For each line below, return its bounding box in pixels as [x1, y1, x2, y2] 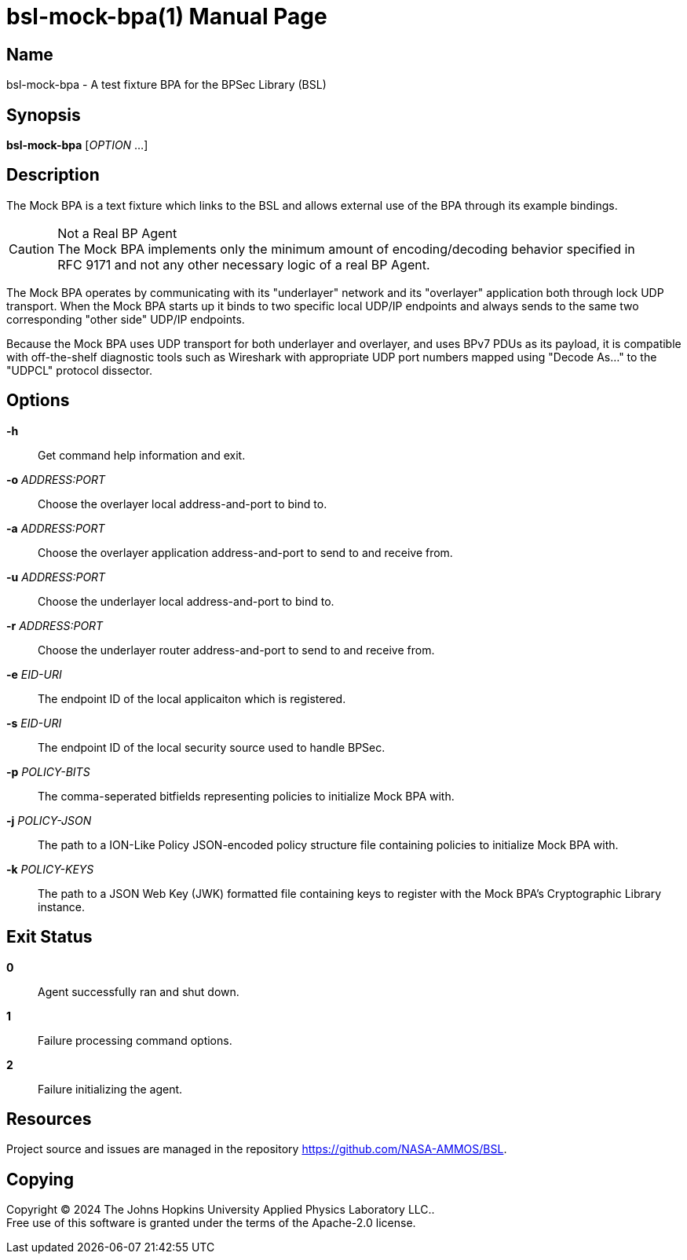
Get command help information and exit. [38, 448, 246, 462]
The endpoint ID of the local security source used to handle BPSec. [38, 740, 386, 754]
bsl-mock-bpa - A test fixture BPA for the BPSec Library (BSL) [6, 78, 327, 92]
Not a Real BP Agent [57, 225, 177, 241]
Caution [9, 240, 55, 257]
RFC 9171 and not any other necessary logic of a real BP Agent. [57, 256, 430, 273]
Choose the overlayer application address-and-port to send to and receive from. [38, 545, 453, 559]
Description [6, 165, 100, 185]
